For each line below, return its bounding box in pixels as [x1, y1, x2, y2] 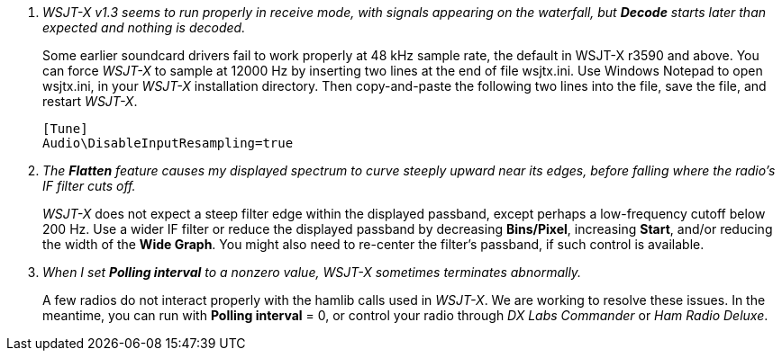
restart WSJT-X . [42, 94, 138, 109]
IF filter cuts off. [42, 178, 136, 193]
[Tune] [42, 121, 88, 136]
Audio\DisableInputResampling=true [42, 136, 294, 150]
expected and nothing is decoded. [42, 20, 246, 35]
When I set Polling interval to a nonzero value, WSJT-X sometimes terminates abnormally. [42, 264, 582, 280]
